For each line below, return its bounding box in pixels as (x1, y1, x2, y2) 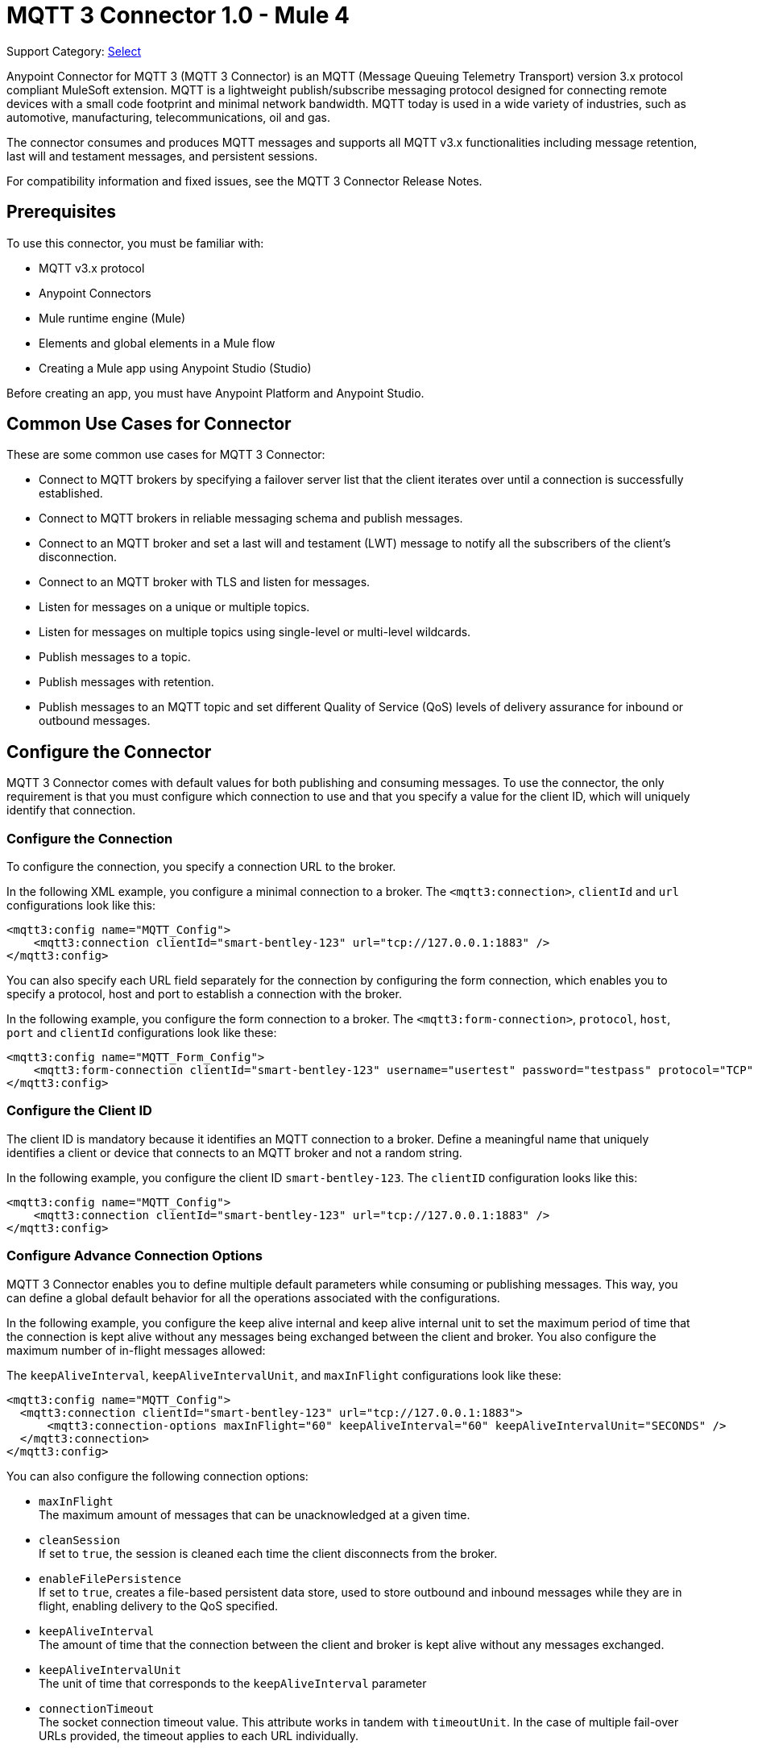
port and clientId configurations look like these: (6, 1026, 277, 1040)
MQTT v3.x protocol (39, 260, 145, 275)
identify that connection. (6, 803, 136, 818)
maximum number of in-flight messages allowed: (6, 1343, 266, 1357)
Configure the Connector (6, 741, 212, 762)
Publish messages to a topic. (39, 650, 191, 664)
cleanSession (39, 1533, 121, 1547)
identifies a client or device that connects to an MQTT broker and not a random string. (6, 1145, 462, 1160)
